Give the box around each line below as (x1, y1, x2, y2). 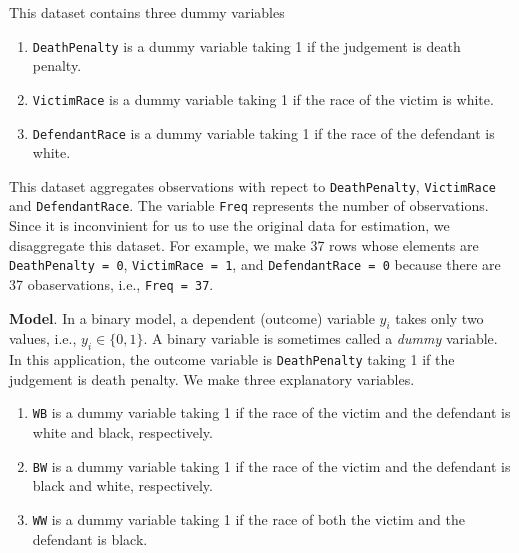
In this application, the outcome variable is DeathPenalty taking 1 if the (9, 349, 455, 370)
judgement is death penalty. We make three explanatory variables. (9, 368, 415, 389)
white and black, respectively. (32, 422, 213, 443)
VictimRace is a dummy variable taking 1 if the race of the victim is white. (32, 88, 494, 109)
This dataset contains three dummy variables (9, 2, 285, 22)
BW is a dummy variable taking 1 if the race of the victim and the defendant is (32, 455, 511, 476)
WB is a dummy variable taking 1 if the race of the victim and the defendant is (32, 402, 511, 423)
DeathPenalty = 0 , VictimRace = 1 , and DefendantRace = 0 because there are (9, 254, 501, 275)
